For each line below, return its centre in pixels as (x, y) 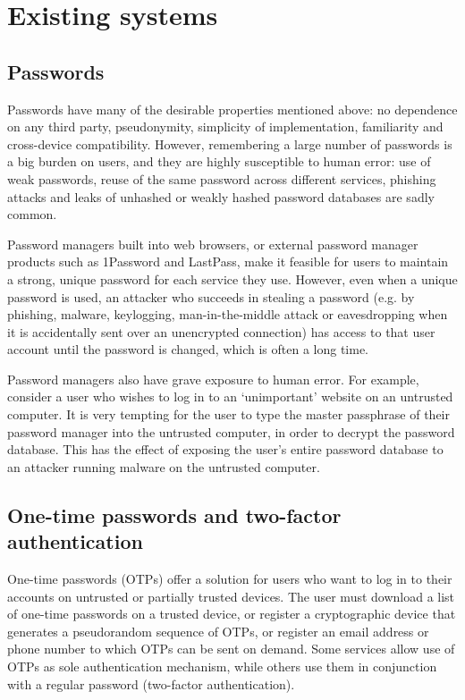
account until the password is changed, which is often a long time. (188, 349)
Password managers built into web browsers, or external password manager (213, 244)
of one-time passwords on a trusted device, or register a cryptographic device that (232, 614)
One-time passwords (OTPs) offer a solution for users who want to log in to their (230, 579)
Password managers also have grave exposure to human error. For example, (213, 379)
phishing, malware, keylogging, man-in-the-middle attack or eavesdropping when (228, 314)
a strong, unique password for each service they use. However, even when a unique (232, 278)
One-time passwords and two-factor (174, 514)
